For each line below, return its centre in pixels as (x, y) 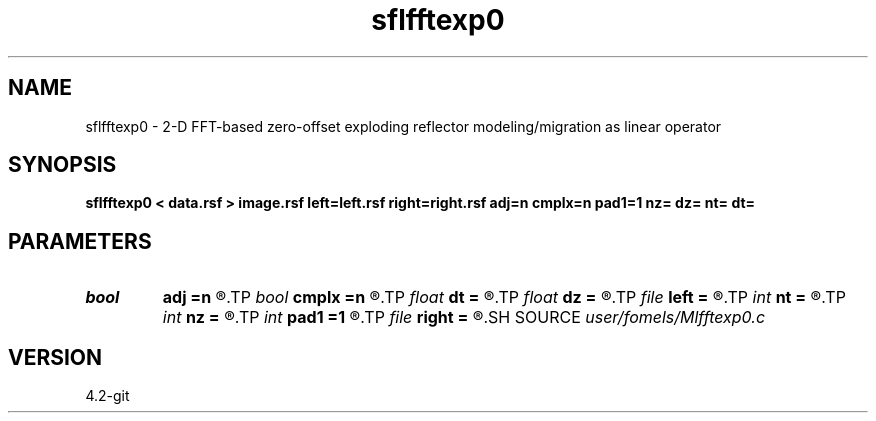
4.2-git (107, 396)
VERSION (55, 357)
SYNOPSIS (62, 165)
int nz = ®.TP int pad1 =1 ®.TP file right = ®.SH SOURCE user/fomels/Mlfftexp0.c (464, 317)
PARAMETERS (80, 241)
